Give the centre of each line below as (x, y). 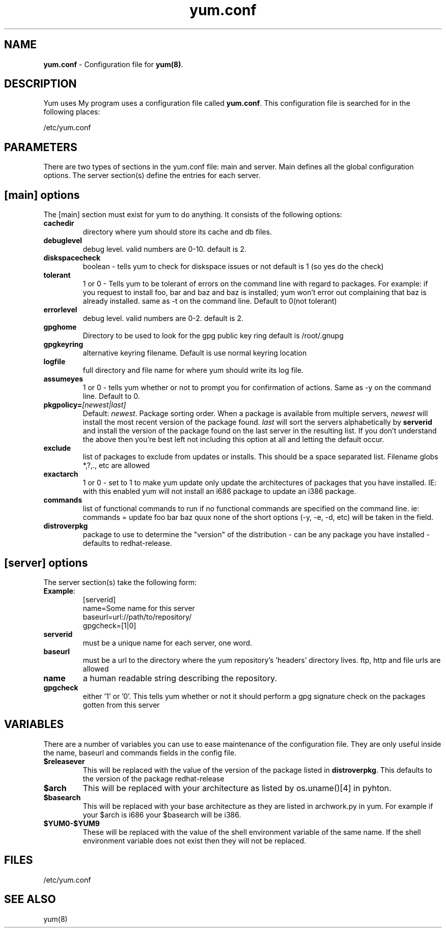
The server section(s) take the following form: (120, 582)
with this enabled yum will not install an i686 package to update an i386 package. (219, 491)
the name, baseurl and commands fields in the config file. (140, 752)
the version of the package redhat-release (154, 778)
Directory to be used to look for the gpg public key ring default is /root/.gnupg (213, 336)
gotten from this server (121, 705)
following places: (72, 112)
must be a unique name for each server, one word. (168, 643)
